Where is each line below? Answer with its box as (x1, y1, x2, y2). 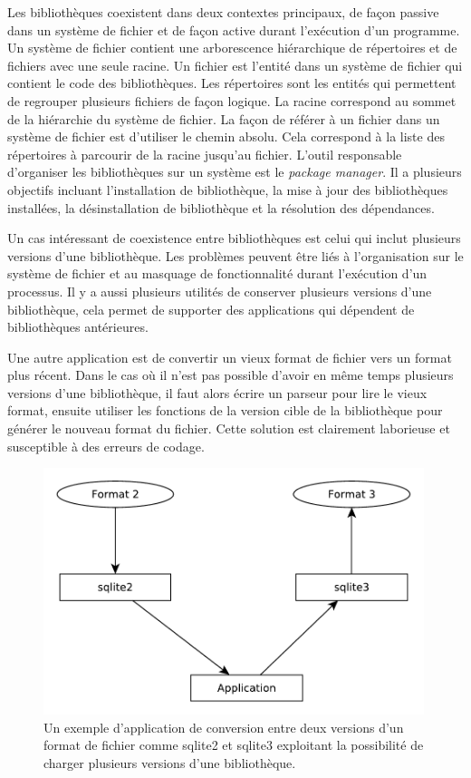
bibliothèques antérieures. (7, 317, 149, 336)
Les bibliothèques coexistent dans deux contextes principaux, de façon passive (7, 3, 439, 21)
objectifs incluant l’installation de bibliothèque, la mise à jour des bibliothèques (7, 180, 448, 199)
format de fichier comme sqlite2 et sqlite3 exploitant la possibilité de (43, 735, 424, 754)
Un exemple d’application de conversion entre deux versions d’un (43, 717, 404, 736)
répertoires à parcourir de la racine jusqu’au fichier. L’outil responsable (7, 144, 402, 163)
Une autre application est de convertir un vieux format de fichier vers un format (7, 347, 452, 366)
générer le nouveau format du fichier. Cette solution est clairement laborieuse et (7, 419, 450, 438)
